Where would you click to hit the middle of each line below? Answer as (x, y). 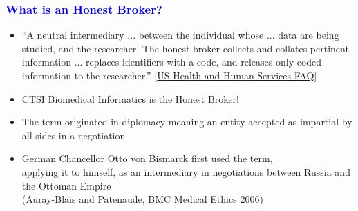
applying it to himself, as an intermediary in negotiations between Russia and (186, 171)
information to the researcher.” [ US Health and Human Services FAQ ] (169, 75)
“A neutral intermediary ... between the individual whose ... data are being (180, 35)
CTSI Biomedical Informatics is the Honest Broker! (130, 98)
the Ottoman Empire (66, 185)
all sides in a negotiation (74, 135)
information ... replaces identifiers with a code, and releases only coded (172, 62)
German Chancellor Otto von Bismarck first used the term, (147, 158)
